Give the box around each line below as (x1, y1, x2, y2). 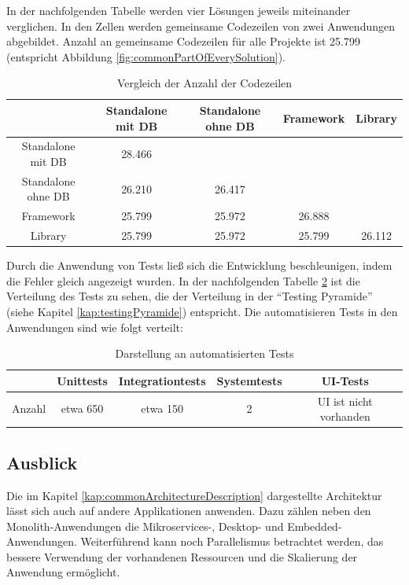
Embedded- (287, 517, 342, 534)
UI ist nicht (317, 392, 373, 409)
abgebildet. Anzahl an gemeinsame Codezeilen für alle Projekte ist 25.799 (6, 33, 360, 50)
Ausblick (6, 450, 78, 474)
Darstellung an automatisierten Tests (115, 345, 294, 362)
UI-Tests (321, 372, 369, 388)
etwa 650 (61, 400, 104, 417)
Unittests (57, 372, 108, 388)
